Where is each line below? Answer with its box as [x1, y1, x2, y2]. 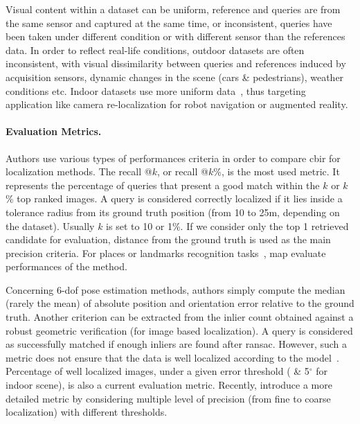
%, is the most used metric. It [213, 164, 340, 179]
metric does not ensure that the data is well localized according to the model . [6, 350, 339, 364]
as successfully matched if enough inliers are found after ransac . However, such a [6, 337, 348, 351]
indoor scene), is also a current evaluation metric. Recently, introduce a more [6, 378, 332, 392]
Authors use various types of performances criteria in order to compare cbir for [6, 150, 341, 165]
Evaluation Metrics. [6, 124, 102, 139]
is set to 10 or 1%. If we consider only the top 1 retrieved [106, 218, 349, 233]
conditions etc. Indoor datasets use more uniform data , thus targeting [6, 83, 306, 98]
